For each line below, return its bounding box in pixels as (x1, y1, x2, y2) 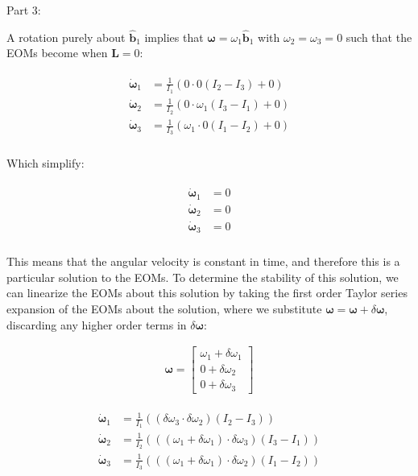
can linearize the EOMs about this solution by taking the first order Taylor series (6, 284, 408, 301)
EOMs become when (6, 44, 108, 61)
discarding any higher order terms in (6, 316, 187, 333)
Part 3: (6, 2, 41, 18)
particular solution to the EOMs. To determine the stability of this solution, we (6, 268, 399, 285)
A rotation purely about (6, 28, 126, 45)
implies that (144, 28, 204, 45)
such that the (346, 28, 412, 45)
